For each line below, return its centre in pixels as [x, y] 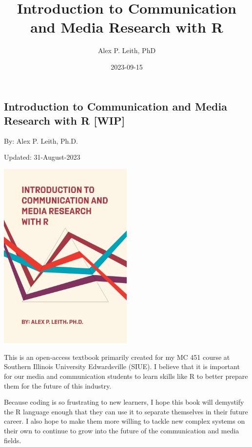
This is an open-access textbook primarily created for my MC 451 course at [117, 357]
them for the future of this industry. [58, 385]
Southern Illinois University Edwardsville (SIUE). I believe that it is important [122, 366]
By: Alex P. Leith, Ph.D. [41, 140]
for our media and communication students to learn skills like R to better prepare [126, 376]
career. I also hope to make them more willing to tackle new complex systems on [125, 421]
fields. [13, 440]
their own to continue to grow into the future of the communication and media [122, 431]
